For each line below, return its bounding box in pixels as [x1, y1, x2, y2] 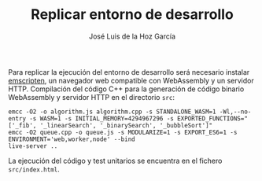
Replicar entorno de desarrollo [31, 6, 234, 24]
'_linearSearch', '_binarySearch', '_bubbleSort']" [39, 121, 213, 129]
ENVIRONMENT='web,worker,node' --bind [8, 135, 135, 143]
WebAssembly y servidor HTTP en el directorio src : [8, 92, 175, 102]
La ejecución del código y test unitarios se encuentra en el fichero [8, 156, 223, 165]
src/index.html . [8, 164, 61, 174]
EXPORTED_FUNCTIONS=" [176, 114, 248, 123]
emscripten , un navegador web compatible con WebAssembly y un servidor [8, 76, 254, 85]
